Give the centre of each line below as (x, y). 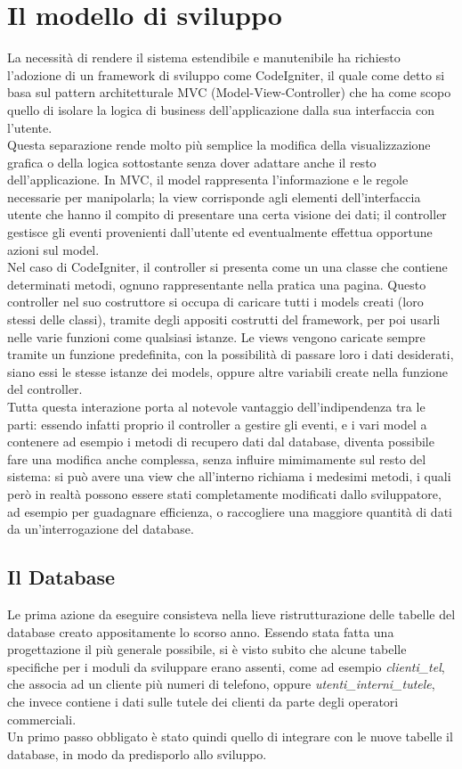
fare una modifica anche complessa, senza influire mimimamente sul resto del (217, 458)
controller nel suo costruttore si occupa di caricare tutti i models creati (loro (215, 302)
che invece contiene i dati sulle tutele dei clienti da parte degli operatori (203, 701)
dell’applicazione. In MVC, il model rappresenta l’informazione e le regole (208, 180)
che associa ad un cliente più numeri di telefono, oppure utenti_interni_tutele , (221, 684)
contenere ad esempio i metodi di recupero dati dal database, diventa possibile (221, 442)
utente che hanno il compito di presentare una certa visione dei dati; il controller (227, 214)
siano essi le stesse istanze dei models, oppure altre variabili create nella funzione (227, 371)
